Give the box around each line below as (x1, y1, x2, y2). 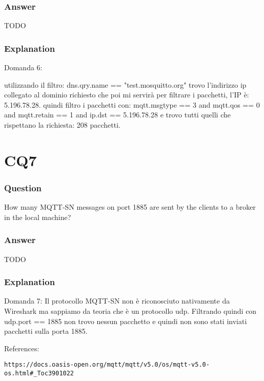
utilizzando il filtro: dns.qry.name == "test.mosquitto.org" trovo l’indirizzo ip (4, 79, 247, 90)
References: (4, 343, 39, 353)
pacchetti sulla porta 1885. (4, 326, 88, 336)
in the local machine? (4, 211, 71, 222)
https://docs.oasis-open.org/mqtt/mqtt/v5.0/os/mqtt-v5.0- (4, 361, 210, 369)
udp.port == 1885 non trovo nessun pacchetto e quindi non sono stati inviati (4, 315, 247, 326)
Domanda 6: (4, 62, 43, 73)
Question (4, 181, 42, 194)
